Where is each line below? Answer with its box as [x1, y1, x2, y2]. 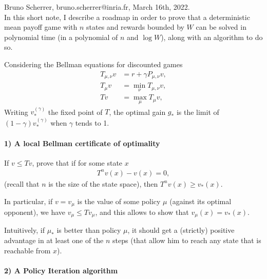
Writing [4, 106, 28, 117]
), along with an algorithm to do [161, 31, 263, 42]
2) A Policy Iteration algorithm [4, 265, 118, 275]
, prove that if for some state [32, 157, 123, 168]
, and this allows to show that [95, 206, 189, 217]
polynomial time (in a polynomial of [4, 31, 118, 42]
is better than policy [56, 225, 121, 235]
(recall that [4, 178, 40, 189]
